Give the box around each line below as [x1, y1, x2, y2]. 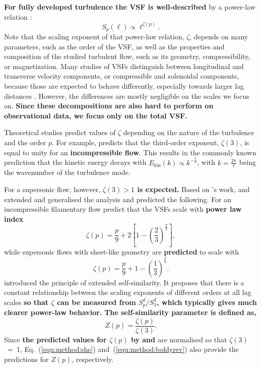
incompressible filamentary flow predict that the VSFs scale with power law [4, 204, 242, 214]
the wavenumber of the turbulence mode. [4, 167, 130, 177]
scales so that [4, 296, 49, 307]
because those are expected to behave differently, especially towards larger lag [4, 81, 244, 91]
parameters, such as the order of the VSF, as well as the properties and [4, 41, 225, 51]
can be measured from [56, 296, 136, 307]
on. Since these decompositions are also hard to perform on [4, 100, 214, 111]
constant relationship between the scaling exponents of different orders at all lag [4, 287, 251, 297]
